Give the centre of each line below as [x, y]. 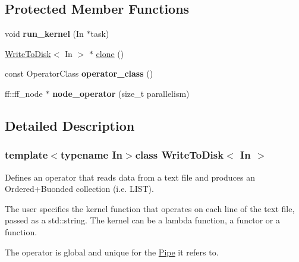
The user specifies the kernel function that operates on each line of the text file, [150, 208]
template [26, 155]
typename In [92, 155]
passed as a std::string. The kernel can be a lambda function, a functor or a [142, 220]
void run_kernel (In [44, 34]
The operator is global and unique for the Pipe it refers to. [112, 252]
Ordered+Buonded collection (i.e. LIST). [79, 189]
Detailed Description [70, 125]
